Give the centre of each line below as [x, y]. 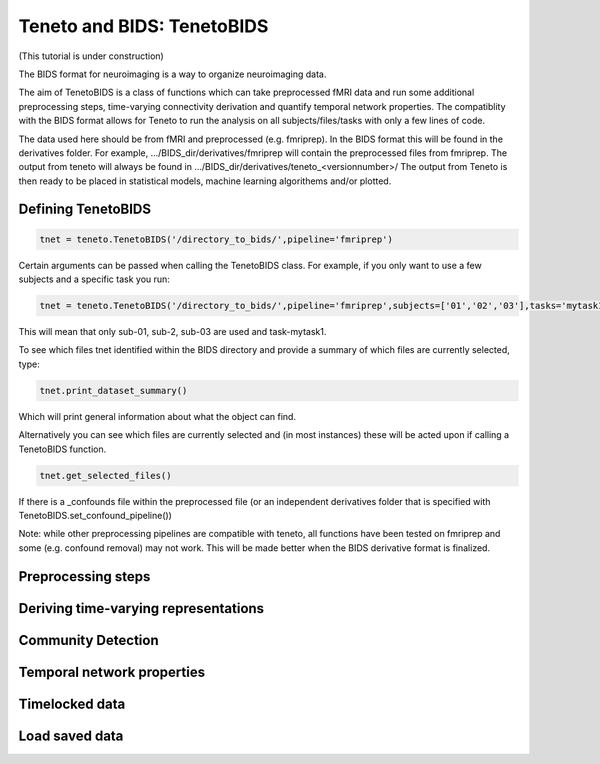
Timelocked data [72, 703]
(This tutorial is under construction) [91, 56]
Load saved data [71, 735]
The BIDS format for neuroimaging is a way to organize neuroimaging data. [172, 74]
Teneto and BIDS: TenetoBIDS [143, 26]
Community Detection [88, 640]
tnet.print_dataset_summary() [113, 390]
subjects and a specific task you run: [94, 279]
